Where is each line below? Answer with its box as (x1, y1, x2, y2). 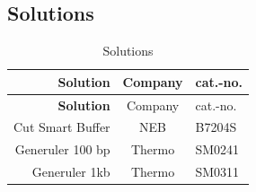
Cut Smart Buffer (13, 118, 110, 136)
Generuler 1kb (31, 162, 110, 181)
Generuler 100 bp (14, 140, 110, 159)
